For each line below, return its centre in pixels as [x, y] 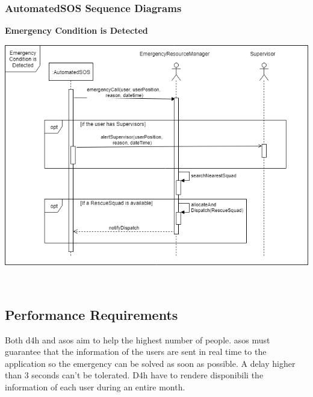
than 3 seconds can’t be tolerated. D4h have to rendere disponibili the [134, 375]
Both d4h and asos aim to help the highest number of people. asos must [138, 339]
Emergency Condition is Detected [76, 30]
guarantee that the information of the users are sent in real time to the [136, 352]
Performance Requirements [91, 314]
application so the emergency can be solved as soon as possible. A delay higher [150, 363]
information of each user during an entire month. [95, 386]
